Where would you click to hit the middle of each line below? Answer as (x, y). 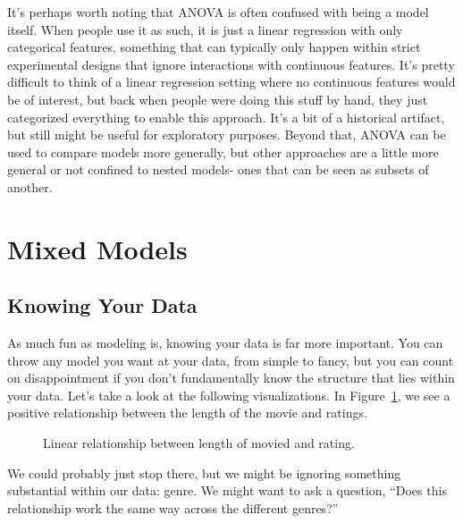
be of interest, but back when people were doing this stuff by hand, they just (218, 99)
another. (30, 186)
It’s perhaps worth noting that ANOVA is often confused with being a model (218, 12)
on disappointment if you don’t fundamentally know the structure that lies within (231, 378)
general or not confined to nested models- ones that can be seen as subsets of (218, 169)
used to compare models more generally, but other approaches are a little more (223, 152)
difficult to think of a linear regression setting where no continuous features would (231, 82)
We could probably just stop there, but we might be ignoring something (204, 472)
